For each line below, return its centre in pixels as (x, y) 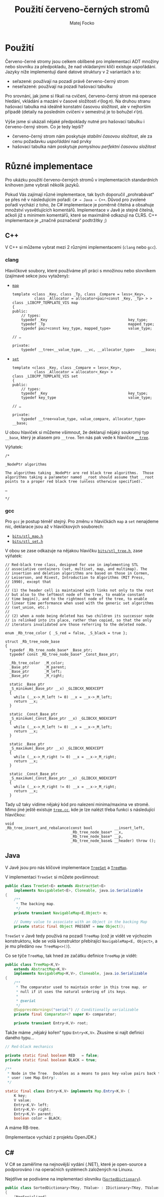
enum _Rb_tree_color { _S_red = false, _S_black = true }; (66, 633)
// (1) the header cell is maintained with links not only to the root (79, 590)
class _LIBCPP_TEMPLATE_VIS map (45, 303)
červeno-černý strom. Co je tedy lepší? (44, 126)
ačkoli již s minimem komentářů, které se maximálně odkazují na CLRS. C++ (81, 215)
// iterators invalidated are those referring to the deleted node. (76, 625)
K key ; (20, 1096)
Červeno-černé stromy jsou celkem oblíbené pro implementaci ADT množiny (82, 61)
